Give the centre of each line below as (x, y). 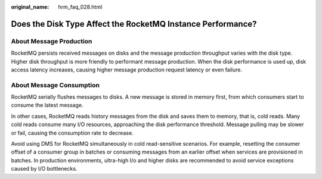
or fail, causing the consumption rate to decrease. (72, 133)
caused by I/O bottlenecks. (44, 169)
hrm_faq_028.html (80, 7)
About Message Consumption (55, 85)
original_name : (30, 7)
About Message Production (52, 41)
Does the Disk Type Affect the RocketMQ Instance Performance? (134, 24)
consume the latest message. (47, 105)
